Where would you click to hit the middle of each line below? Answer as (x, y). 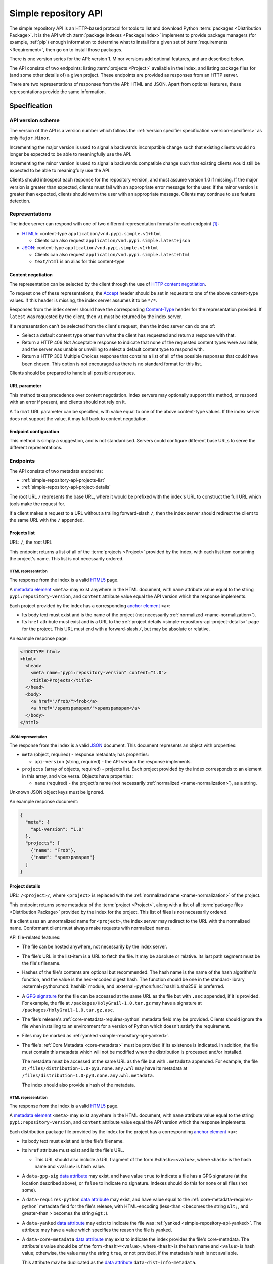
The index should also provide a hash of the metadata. (79, 1085)
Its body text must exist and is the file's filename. (73, 1141)
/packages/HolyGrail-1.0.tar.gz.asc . (68, 1010)
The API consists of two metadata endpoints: (56, 471)
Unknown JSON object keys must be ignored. (57, 792)
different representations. (36, 448)
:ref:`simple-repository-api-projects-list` (64, 480)
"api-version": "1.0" (57, 829)
